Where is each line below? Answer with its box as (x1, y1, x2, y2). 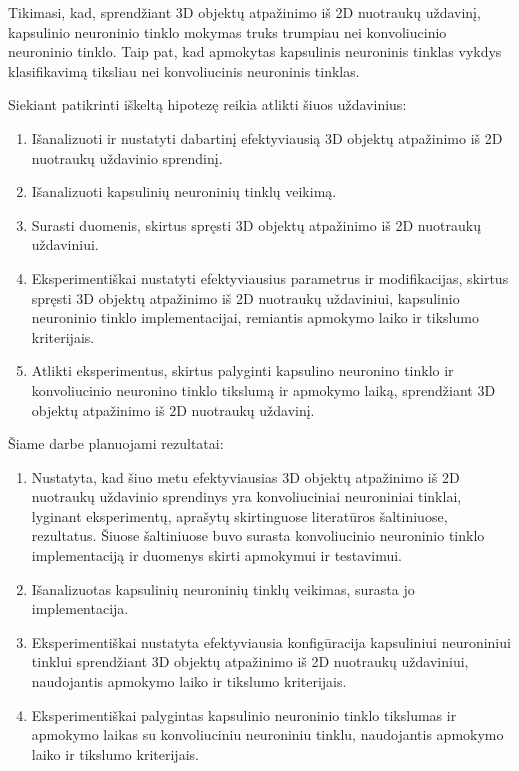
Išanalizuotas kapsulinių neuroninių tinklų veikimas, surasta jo (31, 578, 415, 599)
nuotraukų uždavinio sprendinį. (31, 147, 223, 168)
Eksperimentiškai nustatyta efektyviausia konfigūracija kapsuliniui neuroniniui (31, 631, 511, 652)
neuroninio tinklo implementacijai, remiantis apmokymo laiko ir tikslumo (31, 307, 479, 328)
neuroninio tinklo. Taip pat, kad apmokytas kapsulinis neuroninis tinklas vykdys (8, 41, 502, 62)
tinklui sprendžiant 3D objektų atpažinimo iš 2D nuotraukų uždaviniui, (31, 651, 469, 672)
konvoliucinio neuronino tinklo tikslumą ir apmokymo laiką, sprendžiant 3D (31, 379, 496, 400)
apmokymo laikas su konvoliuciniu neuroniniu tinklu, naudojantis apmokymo (31, 724, 504, 745)
